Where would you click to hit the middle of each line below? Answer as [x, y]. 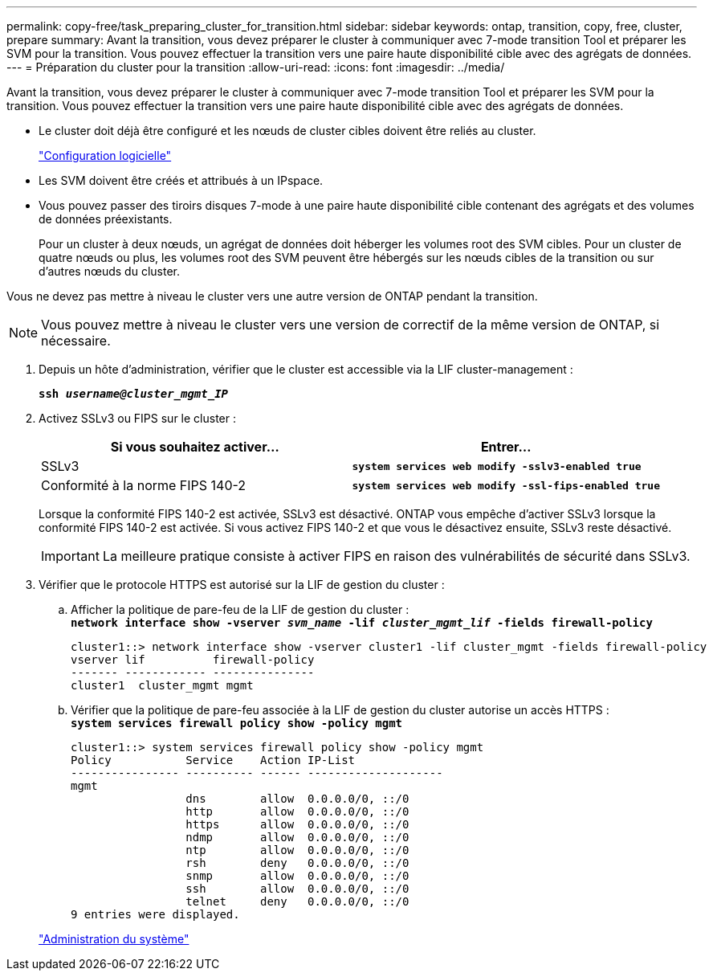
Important [70, 556]
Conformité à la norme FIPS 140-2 [144, 485]
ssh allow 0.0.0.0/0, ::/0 [297, 889]
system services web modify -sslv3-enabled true [497, 466]
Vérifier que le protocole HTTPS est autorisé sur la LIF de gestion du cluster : [242, 585]
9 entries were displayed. [155, 914]
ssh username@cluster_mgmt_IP [134, 394]
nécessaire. [76, 341]
